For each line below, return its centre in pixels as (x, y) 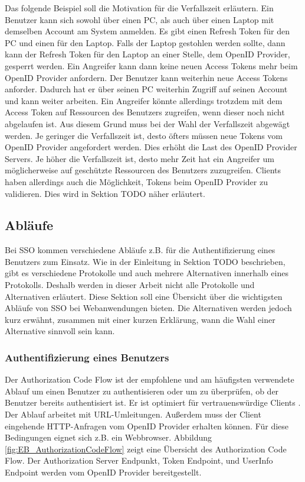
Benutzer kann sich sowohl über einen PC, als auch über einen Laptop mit (140, 19)
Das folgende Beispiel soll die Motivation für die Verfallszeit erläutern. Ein (139, 8)
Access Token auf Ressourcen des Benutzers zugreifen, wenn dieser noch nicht (145, 112)
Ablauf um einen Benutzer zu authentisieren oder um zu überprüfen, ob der (142, 391)
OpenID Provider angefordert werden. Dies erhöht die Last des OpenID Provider (151, 147)
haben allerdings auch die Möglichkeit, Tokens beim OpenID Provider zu (136, 181)
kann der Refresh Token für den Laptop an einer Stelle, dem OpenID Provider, (147, 54)
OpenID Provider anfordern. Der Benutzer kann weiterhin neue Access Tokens (146, 77)
